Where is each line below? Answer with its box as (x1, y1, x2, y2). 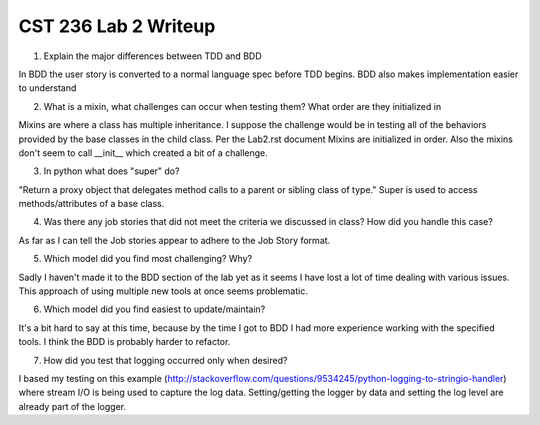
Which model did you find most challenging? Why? (43, 253, 253, 265)
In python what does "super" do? (43, 165, 180, 177)
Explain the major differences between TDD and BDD (43, 50, 262, 62)
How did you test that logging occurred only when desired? (43, 354, 288, 366)
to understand (18, 82, 77, 94)
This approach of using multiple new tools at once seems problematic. (18, 285, 309, 297)
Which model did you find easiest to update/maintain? (43, 303, 266, 315)
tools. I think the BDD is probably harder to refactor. (18, 336, 231, 348)
